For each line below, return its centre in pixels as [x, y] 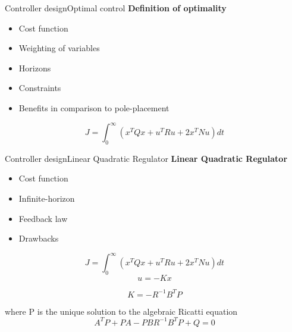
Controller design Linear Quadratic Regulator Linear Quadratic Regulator [146, 158]
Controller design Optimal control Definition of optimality [116, 8]
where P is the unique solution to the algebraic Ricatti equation [121, 311]
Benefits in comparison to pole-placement [94, 107]
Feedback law [43, 218]
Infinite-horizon [47, 198]
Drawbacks [39, 238]
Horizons [35, 68]
